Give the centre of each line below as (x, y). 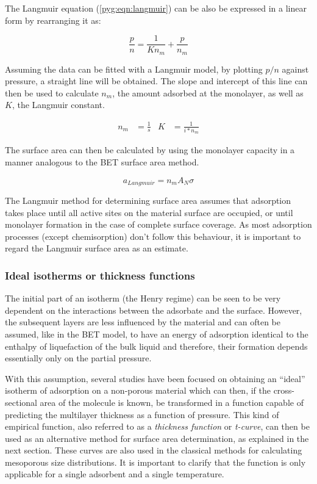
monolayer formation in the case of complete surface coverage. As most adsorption (158, 224)
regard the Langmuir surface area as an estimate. (97, 248)
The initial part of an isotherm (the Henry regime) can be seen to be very (143, 298)
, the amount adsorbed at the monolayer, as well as (208, 92)
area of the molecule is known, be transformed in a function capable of (172, 402)
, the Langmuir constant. (58, 105)
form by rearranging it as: (53, 20)
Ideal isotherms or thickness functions (100, 275)
